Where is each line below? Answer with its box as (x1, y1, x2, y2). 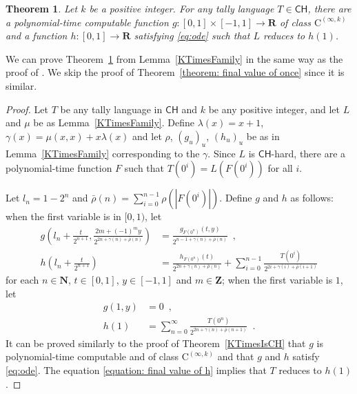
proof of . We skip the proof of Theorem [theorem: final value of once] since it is (6, 65, 345, 79)
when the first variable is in (6, 209, 121, 224)
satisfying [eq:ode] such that (134, 28, 250, 43)
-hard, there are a (271, 146, 346, 160)
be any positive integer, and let (208, 101, 340, 116)
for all (267, 161, 293, 175)
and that (217, 349, 254, 364)
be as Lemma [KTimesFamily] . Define (33, 115, 195, 130)
